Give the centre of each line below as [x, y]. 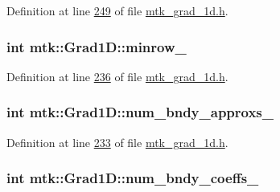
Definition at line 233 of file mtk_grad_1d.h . [117, 142]
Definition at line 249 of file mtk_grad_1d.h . [117, 10]
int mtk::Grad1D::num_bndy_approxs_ [140, 112]
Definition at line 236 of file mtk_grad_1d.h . [117, 76]
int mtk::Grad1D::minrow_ [97, 46]
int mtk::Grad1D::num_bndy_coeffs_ [133, 178]
